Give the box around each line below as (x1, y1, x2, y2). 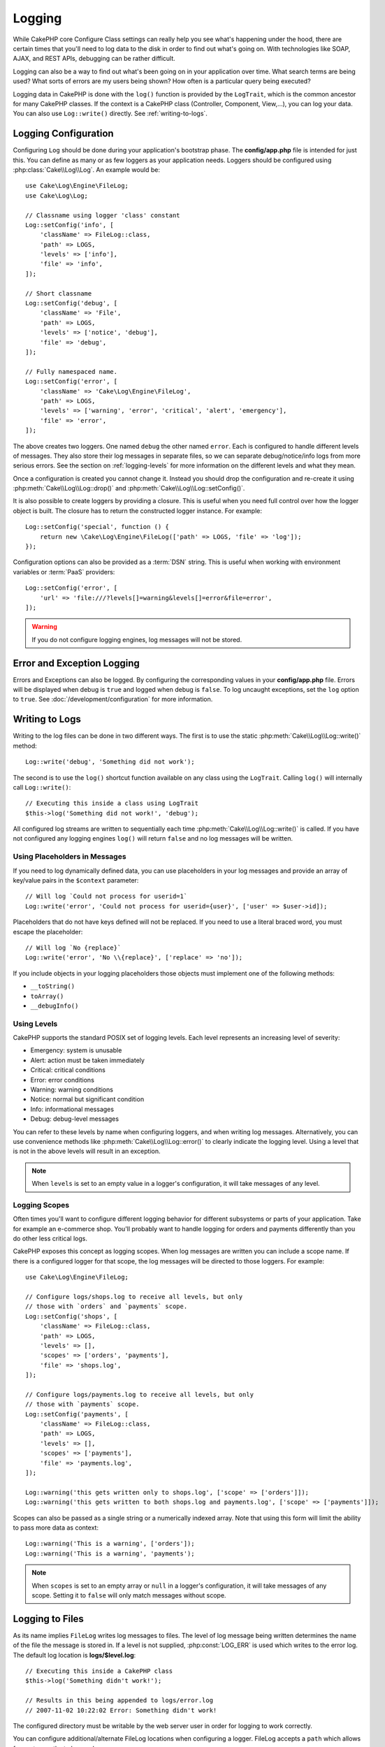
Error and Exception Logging (13, 657, 140, 669)
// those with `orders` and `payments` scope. (25, 1303, 188, 1310)
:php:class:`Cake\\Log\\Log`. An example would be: (13, 165, 161, 174)
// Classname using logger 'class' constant (25, 211, 181, 219)
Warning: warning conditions (30, 1085, 113, 1094)
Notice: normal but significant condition (30, 1095, 145, 1103)
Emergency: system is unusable (30, 1046, 122, 1054)
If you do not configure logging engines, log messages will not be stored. (31, 635, 242, 644)
